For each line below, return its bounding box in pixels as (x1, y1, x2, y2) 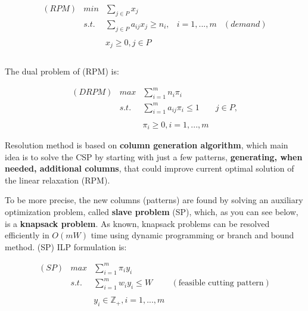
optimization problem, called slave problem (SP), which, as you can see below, (5, 205, 298, 217)
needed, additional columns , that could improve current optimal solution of (5, 162, 294, 175)
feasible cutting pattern (178, 279, 264, 288)
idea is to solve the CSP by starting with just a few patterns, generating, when (5, 150, 303, 163)
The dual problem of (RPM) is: (5, 65, 119, 77)
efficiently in (5, 229, 49, 241)
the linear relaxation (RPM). (5, 173, 110, 186)
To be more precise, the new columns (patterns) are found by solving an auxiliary (5, 194, 303, 206)
